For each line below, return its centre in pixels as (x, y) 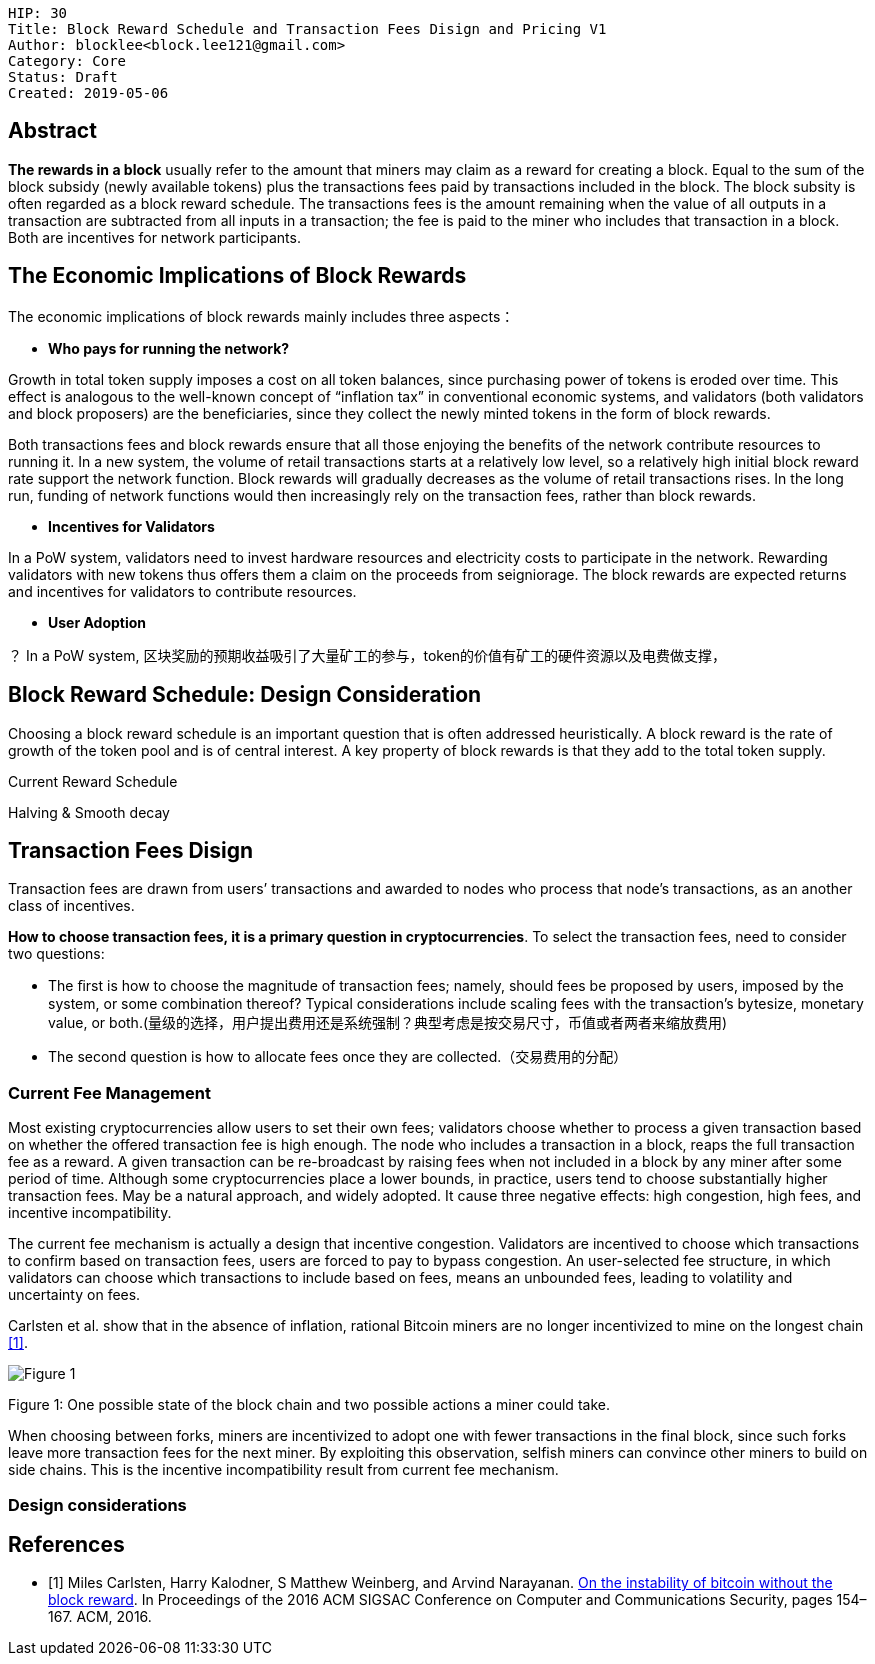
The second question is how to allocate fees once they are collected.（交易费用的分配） (338, 1057)
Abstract (52, 131)
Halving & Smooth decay (89, 812)
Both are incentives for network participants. (154, 237)
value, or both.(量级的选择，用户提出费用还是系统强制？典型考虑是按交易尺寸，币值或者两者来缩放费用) (388, 1023)
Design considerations (97, 1504)
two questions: (56, 954)
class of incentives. (71, 906)
